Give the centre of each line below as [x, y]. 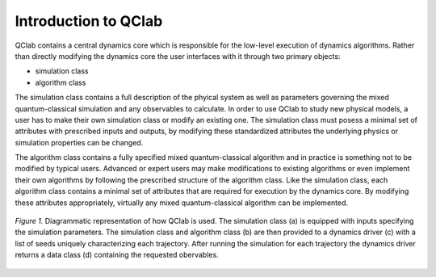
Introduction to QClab [89, 21]
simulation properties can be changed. [79, 142]
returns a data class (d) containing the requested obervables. [117, 255]
